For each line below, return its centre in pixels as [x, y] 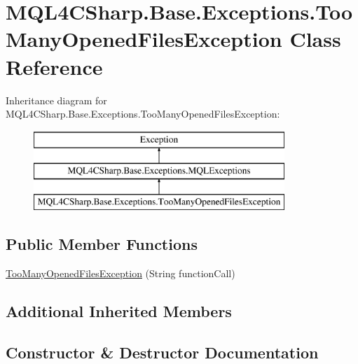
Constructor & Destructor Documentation [162, 352]
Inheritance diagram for [56, 100]
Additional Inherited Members [119, 310]
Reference [54, 66]
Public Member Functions [102, 244]
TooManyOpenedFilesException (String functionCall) [121, 273]
